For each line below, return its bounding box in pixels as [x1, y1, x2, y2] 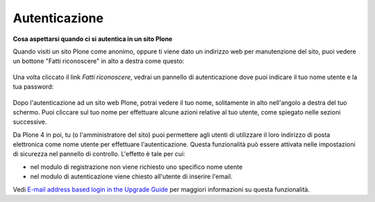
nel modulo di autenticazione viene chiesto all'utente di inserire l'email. [30, 172, 233, 180]
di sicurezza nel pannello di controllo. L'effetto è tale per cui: [12, 150, 185, 158]
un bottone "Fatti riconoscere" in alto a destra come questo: [12, 57, 185, 65]
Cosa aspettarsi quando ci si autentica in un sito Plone [12, 35, 173, 43]
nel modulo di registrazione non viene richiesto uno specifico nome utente [30, 162, 243, 171]
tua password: [12, 83, 54, 91]
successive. [12, 118, 47, 126]
